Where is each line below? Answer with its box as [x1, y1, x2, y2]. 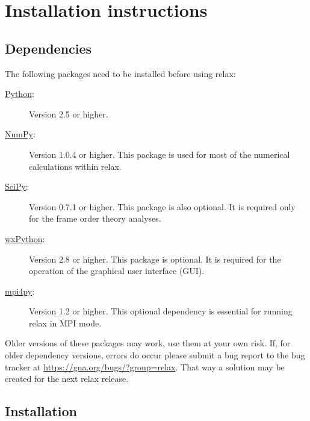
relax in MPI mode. [29, 316, 102, 329]
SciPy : [5, 180, 28, 193]
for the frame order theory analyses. [29, 212, 161, 225]
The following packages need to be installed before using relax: [5, 67, 236, 80]
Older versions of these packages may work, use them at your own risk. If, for [5, 337, 291, 349]
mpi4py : [5, 284, 35, 297]
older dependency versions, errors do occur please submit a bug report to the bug [5, 349, 305, 361]
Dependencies [5, 39, 92, 57]
